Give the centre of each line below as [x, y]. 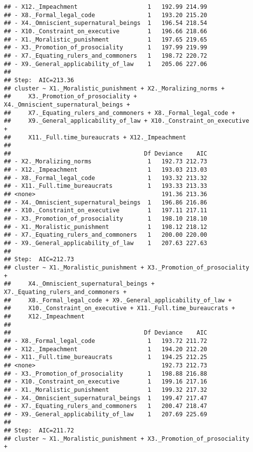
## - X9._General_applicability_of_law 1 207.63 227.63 [106, 243]
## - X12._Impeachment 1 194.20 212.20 [106, 349]
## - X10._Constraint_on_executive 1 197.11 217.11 [106, 211]
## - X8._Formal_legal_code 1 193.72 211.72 [106, 341]
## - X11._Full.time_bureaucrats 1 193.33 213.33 [106, 186]
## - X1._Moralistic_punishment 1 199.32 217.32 [106, 390]
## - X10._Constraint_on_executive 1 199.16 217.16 [106, 382]
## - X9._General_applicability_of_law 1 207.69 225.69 [106, 414]
